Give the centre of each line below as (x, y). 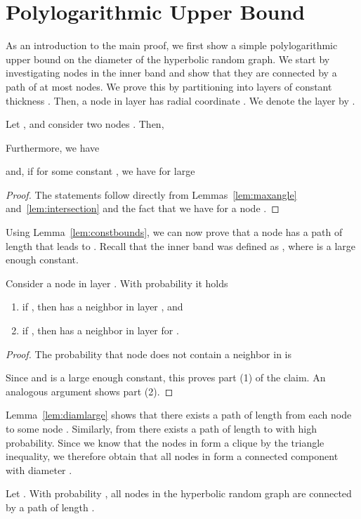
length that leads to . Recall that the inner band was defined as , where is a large (180, 245)
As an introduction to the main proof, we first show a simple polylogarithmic (172, 45)
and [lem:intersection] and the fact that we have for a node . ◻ (143, 208)
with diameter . (39, 469)
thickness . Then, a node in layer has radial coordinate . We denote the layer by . (180, 100)
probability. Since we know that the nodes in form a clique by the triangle (165, 442)
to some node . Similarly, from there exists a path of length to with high (161, 428)
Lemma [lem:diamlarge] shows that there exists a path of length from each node (179, 415)
